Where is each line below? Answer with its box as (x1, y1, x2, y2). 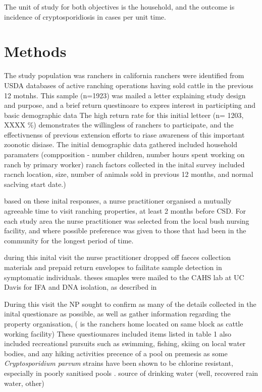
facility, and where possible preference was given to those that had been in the (4, 225, 246, 236)
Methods (4, 41, 67, 61)
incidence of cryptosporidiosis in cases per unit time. (4, 11, 166, 22)
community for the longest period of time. (4, 235, 134, 245)
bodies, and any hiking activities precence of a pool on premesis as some (4, 348, 228, 358)
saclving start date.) (4, 178, 66, 189)
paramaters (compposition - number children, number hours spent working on (4, 149, 245, 160)
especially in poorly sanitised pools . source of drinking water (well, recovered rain (4, 367, 258, 378)
